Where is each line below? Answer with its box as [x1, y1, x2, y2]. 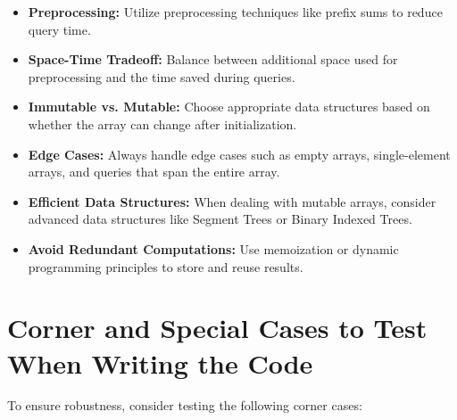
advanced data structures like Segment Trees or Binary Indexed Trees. [28, 210, 412, 228]
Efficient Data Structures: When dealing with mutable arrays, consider [28, 192, 436, 210]
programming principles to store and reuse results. [28, 257, 303, 276]
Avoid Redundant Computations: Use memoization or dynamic [28, 239, 399, 258]
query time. [28, 20, 91, 38]
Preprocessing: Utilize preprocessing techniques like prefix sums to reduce [28, 3, 443, 21]
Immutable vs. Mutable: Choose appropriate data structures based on [28, 97, 430, 116]
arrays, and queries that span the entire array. [28, 162, 280, 181]
